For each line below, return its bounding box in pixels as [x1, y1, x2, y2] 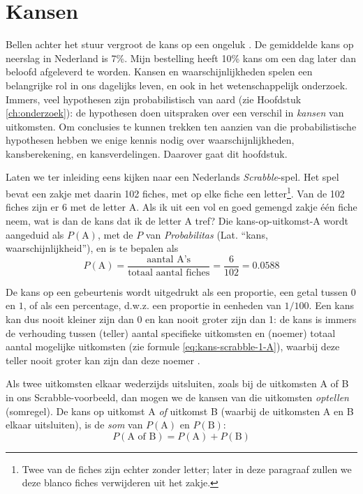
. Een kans [309, 298, 355, 313]
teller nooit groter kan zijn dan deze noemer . [6, 352, 200, 367]
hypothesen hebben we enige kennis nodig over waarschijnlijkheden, [6, 133, 295, 147]
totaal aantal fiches [128, 267, 210, 278]
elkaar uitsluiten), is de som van [6, 417, 143, 432]
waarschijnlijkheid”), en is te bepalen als [6, 241, 179, 255]
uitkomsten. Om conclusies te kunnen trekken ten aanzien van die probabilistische [6, 119, 357, 133]
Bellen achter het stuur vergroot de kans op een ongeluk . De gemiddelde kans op [6, 37, 354, 52]
